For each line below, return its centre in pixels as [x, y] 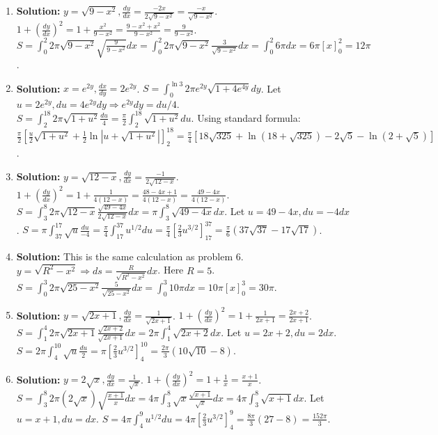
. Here [171, 270]
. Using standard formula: [246, 117]
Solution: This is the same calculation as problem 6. [130, 256]
